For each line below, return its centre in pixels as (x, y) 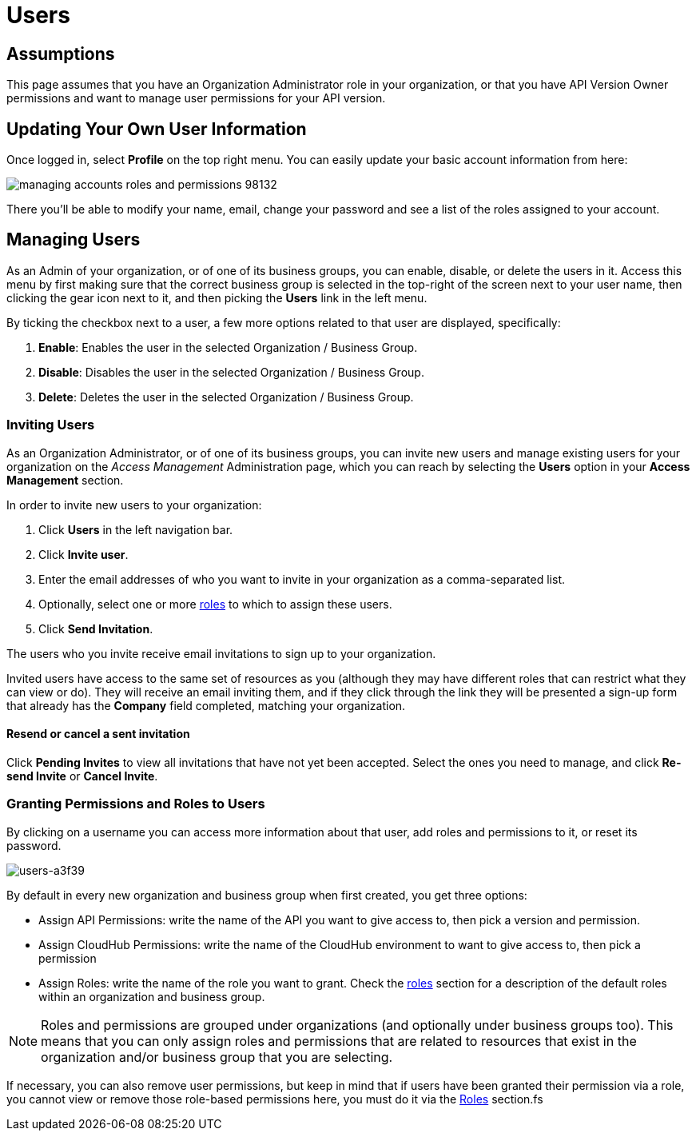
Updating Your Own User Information (157, 129)
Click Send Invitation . (96, 628)
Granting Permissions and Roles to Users (136, 804)
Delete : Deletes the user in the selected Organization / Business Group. (226, 397)
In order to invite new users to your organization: (134, 505)
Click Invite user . (84, 554)
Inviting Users (51, 425)
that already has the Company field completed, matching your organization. (206, 705)
